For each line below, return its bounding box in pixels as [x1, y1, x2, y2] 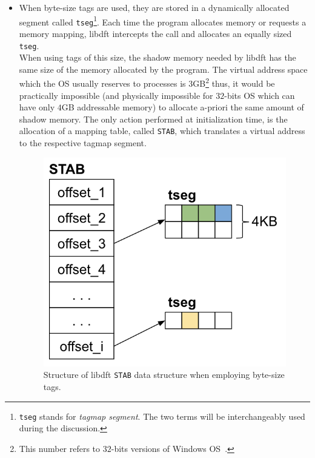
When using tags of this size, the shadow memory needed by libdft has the [19, 51, 296, 64]
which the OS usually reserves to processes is [19, 77, 186, 89]
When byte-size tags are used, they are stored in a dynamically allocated [19, 1, 290, 13]
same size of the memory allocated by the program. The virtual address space [19, 62, 308, 75]
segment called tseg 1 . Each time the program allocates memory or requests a [19, 13, 307, 28]
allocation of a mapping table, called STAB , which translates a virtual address [19, 124, 305, 137]
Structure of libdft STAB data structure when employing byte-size [43, 368, 285, 381]
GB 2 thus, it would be [193, 75, 275, 89]
